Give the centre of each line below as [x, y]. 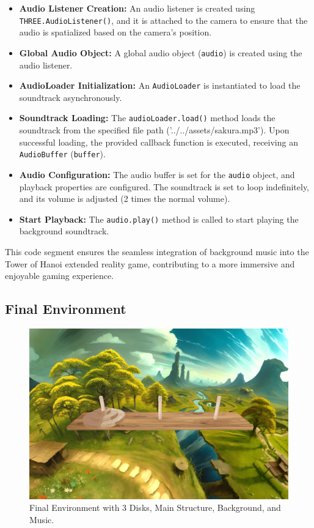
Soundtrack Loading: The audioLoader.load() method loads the [147, 118]
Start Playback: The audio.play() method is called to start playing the [159, 219]
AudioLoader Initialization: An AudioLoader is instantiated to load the [160, 85]
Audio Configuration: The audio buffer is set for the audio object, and [157, 174]
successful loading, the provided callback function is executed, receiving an [159, 142]
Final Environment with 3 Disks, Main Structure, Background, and [155, 508]
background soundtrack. [64, 231]
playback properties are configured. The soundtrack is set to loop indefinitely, [164, 186]
